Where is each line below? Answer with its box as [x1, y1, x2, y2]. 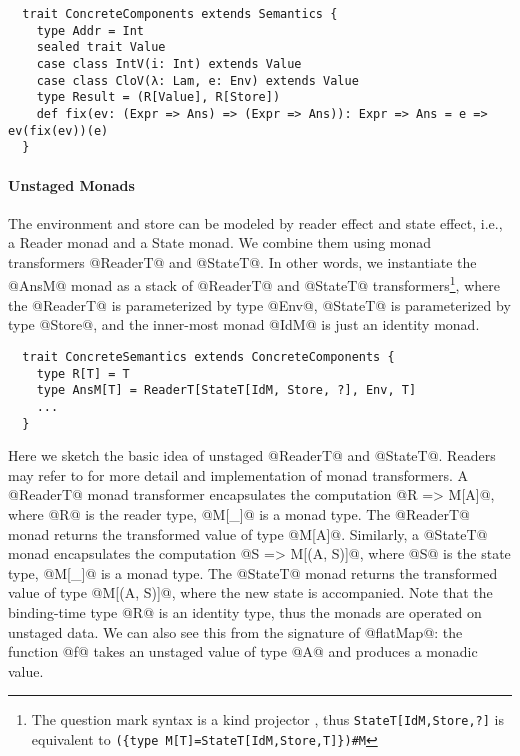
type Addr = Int [36, 23, 145, 38]
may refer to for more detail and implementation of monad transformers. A [8, 464, 469, 485]
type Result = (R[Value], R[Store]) [36, 90, 281, 105]
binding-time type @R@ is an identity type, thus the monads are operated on [8, 601, 482, 622]
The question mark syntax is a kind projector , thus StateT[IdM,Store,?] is [31, 709, 504, 730]
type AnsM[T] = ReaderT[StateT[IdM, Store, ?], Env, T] [36, 383, 417, 398]
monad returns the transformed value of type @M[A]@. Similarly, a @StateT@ [8, 523, 488, 544]
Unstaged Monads [8, 174, 135, 195]
